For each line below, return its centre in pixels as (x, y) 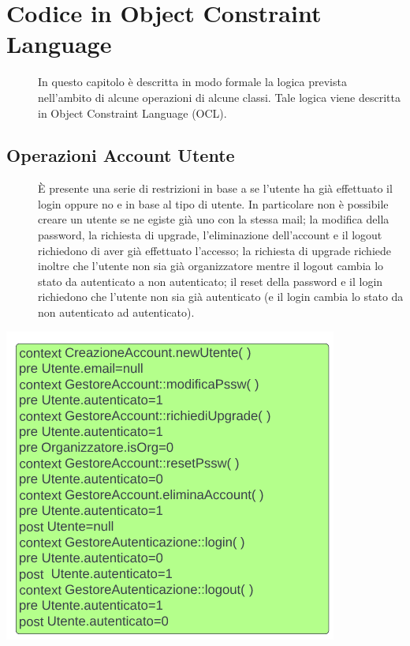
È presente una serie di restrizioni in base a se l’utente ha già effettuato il (215, 188)
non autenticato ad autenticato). (116, 312)
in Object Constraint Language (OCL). (132, 113)
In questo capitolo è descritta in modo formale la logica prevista (192, 82)
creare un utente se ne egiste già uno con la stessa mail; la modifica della (214, 219)
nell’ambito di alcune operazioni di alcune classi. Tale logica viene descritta (219, 97)
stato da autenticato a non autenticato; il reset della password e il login (211, 281)
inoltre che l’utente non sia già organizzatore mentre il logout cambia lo (211, 266)
